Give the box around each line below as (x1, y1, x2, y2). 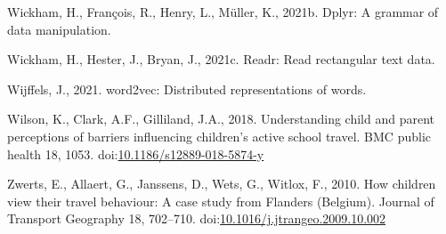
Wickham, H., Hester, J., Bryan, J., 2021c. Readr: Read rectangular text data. (7, 50, 435, 69)
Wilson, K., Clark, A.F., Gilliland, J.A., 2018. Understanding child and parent (7, 109, 434, 128)
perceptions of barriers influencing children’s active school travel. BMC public (7, 126, 431, 145)
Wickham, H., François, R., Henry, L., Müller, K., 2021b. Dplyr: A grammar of (7, 3, 439, 20)
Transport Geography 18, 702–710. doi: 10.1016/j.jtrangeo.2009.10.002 (7, 209, 386, 228)
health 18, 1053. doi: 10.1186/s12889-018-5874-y (7, 144, 264, 163)
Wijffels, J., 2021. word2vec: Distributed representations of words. (7, 79, 367, 98)
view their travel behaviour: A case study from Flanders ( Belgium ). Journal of (7, 191, 434, 210)
